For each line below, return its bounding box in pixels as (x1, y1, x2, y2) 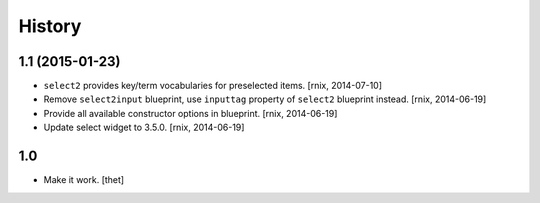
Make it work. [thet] (43, 174, 125, 186)
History (18, 15, 82, 37)
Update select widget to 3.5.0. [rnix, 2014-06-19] (43, 121, 245, 134)
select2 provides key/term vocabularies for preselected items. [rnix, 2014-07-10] (43, 80, 383, 92)
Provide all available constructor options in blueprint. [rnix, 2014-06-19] (43, 107, 338, 119)
